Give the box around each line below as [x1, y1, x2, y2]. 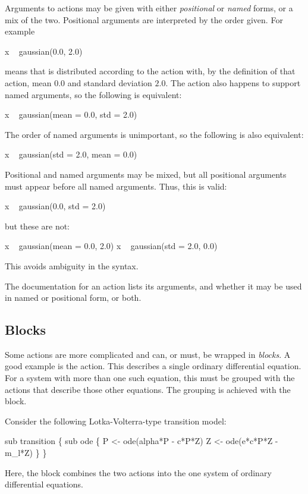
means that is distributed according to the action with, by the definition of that [5, 65, 296, 77]
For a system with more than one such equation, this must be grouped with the [5, 372, 295, 384]
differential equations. [5, 478, 83, 490]
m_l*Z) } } [5, 446, 47, 459]
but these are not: [5, 219, 70, 232]
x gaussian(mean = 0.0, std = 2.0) [5, 108, 137, 121]
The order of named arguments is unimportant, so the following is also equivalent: [5, 128, 304, 140]
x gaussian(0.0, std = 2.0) [5, 200, 106, 212]
